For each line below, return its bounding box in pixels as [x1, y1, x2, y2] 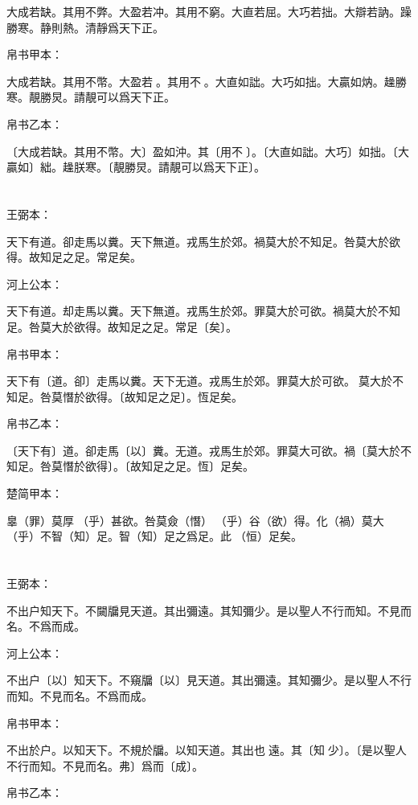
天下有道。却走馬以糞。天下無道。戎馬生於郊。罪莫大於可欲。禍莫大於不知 [6, 302, 400, 319]
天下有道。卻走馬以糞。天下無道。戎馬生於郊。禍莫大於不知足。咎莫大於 [6, 232, 389, 249]
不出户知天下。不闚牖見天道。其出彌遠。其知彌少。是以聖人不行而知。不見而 [6, 602, 412, 618]
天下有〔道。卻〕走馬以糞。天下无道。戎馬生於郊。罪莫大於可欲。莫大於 [6, 372, 392, 389]
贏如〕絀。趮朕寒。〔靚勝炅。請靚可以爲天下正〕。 [6, 158, 265, 175]
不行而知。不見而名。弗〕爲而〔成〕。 [6, 757, 203, 774]
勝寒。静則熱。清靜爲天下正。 [6, 18, 164, 35]
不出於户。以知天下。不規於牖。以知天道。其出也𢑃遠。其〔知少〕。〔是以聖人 [6, 741, 407, 758]
